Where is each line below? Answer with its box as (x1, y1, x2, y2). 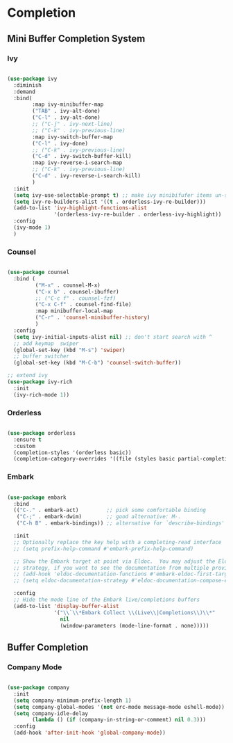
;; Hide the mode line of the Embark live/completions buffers (13, 596, 200, 603)
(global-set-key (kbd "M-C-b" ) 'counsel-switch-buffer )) (13, 360, 182, 367)
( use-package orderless (7, 429, 76, 436)
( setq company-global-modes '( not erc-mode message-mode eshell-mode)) (13, 703, 225, 710)
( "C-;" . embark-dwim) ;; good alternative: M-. (16, 513, 182, 520)
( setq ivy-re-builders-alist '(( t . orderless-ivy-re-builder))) (13, 198, 207, 205)
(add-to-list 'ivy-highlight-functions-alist (13, 205, 148, 211)
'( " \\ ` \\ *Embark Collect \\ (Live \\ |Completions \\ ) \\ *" (53, 609, 216, 616)
